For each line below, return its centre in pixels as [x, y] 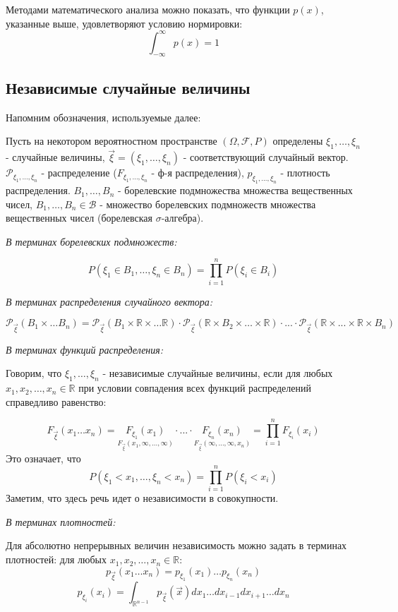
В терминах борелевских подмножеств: [91, 241]
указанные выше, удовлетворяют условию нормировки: [124, 23]
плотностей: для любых [56, 559]
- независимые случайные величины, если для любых [218, 373]
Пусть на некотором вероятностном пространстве [111, 141]
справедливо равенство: [56, 401]
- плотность [305, 173]
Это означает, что [43, 458]
